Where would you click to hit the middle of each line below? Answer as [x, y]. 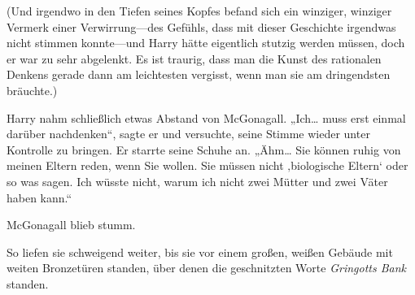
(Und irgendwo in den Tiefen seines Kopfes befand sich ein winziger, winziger [199, 11]
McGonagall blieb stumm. [71, 225]
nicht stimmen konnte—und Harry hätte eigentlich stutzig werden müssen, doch [206, 43]
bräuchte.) [32, 90]
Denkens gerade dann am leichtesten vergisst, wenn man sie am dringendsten [199, 74]
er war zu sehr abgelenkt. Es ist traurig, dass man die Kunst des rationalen [194, 58]
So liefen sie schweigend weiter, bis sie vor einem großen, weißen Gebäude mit [200, 252]
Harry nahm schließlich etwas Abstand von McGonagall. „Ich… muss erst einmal [206, 117]
